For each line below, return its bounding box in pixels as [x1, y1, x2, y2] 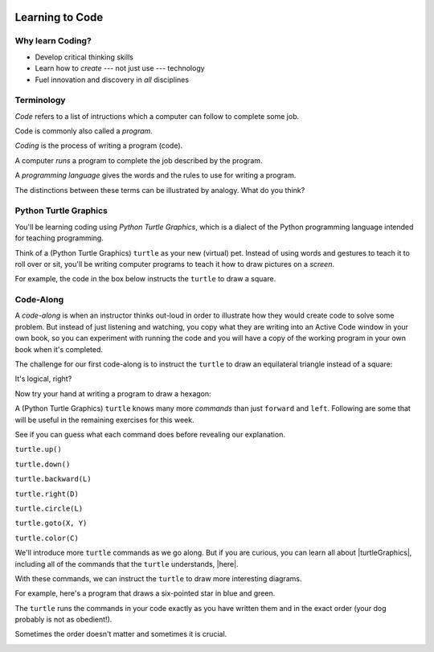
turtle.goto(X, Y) [14, 519, 88, 528]
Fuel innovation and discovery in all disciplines [35, 75, 189, 84]
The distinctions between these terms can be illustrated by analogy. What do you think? [14, 185, 305, 195]
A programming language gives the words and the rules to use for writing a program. [14, 170, 297, 180]
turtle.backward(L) [14, 474, 92, 484]
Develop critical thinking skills [35, 52, 134, 62]
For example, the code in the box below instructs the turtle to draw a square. [14, 274, 276, 284]
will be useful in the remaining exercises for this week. [14, 415, 194, 424]
